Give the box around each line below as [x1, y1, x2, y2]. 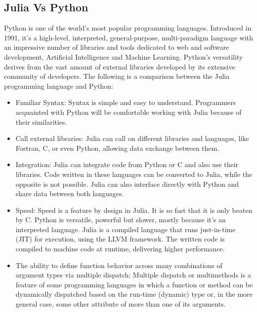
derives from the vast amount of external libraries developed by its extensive [4, 61, 235, 71]
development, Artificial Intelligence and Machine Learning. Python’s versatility [4, 51, 243, 62]
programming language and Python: [4, 80, 113, 91]
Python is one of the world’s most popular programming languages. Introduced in [4, 23, 252, 33]
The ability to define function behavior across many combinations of [15, 260, 222, 270]
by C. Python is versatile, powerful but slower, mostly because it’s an [15, 214, 226, 225]
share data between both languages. [15, 188, 124, 199]
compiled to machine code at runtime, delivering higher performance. [15, 243, 225, 254]
